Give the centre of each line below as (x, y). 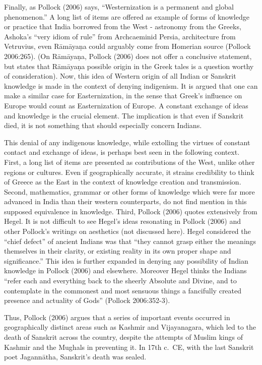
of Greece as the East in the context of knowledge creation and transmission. (123, 182)
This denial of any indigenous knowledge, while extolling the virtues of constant (127, 142)
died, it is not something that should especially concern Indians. (103, 125)
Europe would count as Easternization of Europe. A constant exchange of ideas (126, 105)
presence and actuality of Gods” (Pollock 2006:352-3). (87, 300)
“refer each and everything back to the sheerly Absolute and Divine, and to (120, 281)
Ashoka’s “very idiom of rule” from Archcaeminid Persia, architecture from (120, 36)
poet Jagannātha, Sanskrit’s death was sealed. (75, 357)
